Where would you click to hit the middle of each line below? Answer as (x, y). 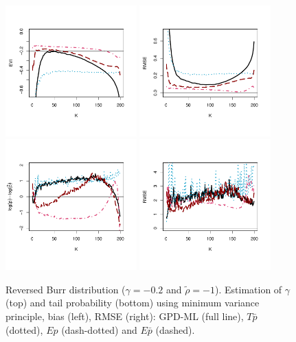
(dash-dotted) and (99, 329)
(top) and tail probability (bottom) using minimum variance (133, 303)
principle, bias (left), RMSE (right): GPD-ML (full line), (125, 316)
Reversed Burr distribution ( (66, 289)
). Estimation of (249, 289)
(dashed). (175, 329)
